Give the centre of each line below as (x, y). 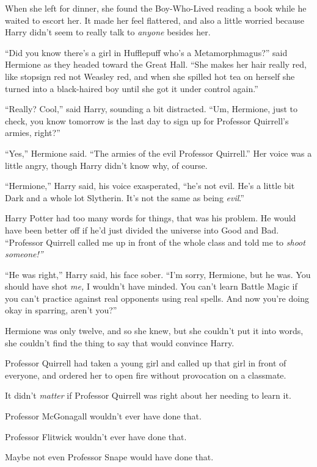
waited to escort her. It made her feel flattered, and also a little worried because (155, 20)
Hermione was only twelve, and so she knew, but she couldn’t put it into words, (154, 331)
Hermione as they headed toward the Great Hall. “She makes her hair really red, (156, 64)
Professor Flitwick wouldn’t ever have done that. (96, 436)
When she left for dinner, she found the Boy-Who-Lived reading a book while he (156, 8)
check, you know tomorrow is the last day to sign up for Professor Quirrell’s (147, 120)
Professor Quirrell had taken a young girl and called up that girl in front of (146, 363)
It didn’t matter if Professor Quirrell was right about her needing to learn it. (148, 395)
